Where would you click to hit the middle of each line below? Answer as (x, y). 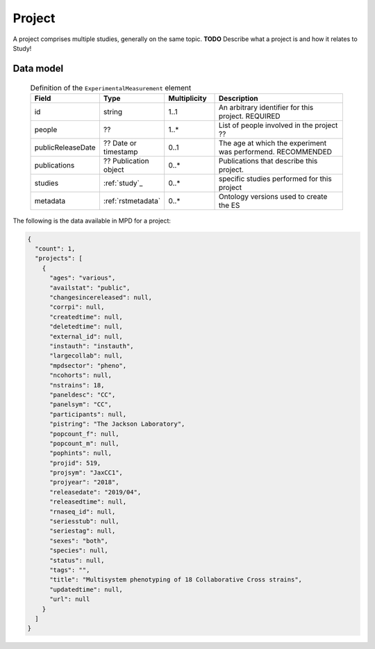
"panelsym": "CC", (81, 404)
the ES (230, 205)
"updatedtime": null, (86, 589)
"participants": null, (88, 414)
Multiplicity (188, 98)
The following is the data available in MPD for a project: (92, 221)
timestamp (120, 152)
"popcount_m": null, (84, 443)
